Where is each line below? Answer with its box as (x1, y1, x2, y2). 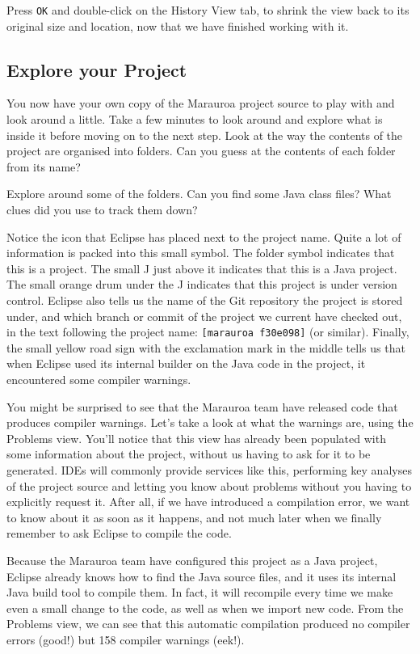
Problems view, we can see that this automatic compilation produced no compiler (6, 615, 410, 632)
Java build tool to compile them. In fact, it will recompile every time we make (6, 584, 393, 601)
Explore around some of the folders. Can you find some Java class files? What (6, 185, 392, 202)
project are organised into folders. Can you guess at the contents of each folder (6, 142, 396, 159)
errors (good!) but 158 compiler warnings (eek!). (6, 631, 245, 648)
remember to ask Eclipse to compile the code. (6, 525, 232, 542)
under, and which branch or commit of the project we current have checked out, (6, 307, 402, 324)
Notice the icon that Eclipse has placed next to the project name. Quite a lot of (6, 228, 401, 245)
